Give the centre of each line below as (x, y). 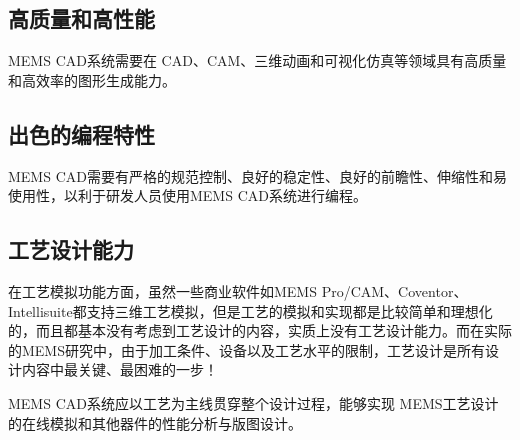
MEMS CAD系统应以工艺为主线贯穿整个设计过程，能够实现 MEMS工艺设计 (253, 402)
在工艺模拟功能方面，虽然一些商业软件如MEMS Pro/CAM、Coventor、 (238, 290)
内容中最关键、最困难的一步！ (119, 369)
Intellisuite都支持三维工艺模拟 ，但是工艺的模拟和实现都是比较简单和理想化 (250, 310)
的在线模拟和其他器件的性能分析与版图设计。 (155, 422)
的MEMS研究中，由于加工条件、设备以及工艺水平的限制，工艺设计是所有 (246, 349)
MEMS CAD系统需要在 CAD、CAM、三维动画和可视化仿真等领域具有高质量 (257, 60)
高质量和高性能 (81, 18)
